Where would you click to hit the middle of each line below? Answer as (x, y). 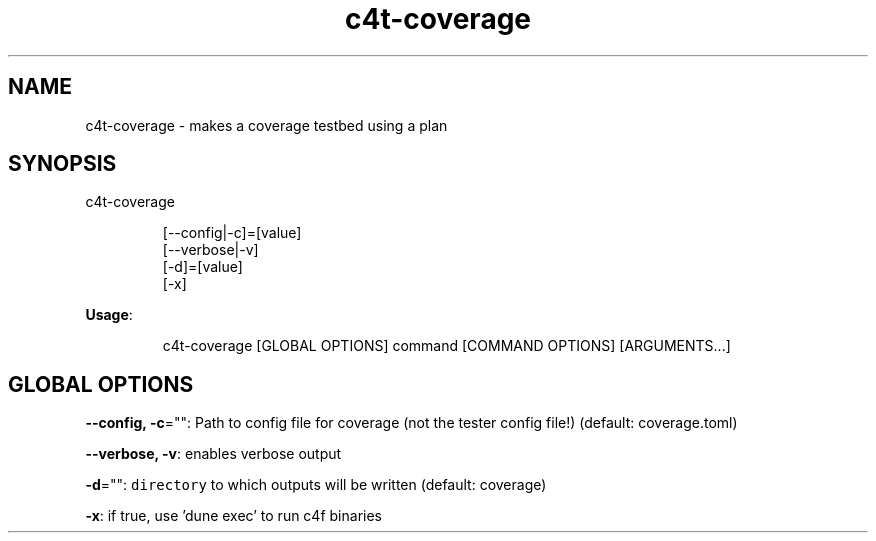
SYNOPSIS (62, 164)
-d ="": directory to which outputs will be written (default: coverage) (316, 485)
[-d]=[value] (202, 267)
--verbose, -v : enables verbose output (213, 454)
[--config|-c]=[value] (232, 233)
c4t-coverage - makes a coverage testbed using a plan (266, 125)
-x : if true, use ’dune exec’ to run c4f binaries (233, 516)
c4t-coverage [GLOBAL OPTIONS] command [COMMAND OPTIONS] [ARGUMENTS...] (446, 346)
